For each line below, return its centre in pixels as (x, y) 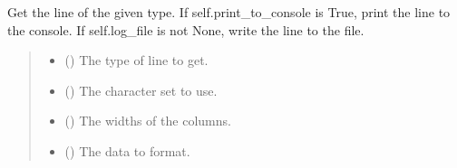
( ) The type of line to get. (136, 60)
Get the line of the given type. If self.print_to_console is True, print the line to (229, 12)
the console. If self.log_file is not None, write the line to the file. (186, 29)
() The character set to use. (141, 90)
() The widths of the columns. (148, 121)
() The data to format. (127, 150)
